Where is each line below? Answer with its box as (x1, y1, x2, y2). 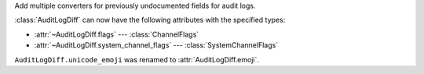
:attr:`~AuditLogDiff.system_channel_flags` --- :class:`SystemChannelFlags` (34, 41, 279, 50)
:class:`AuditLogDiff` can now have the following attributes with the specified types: (14, 16, 286, 25)
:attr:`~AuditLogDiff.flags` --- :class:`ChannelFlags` (34, 30, 199, 39)
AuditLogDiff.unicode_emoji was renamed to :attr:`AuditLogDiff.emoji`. (14, 55, 259, 64)
